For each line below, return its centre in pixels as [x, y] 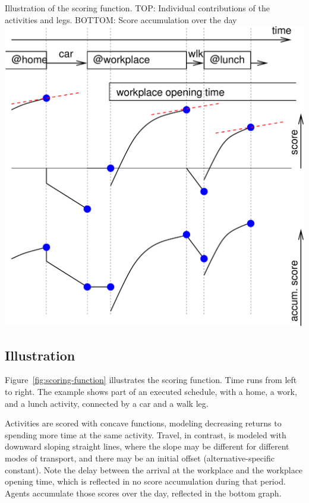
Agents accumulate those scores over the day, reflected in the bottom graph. [143, 493]
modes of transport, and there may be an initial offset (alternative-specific [140, 458]
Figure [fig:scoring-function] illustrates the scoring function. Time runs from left [151, 380]
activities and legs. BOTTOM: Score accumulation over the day [121, 19]
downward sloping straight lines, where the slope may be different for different [147, 446]
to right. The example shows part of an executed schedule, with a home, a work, [151, 392]
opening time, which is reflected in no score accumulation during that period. [145, 481]
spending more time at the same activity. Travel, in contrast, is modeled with [146, 434]
